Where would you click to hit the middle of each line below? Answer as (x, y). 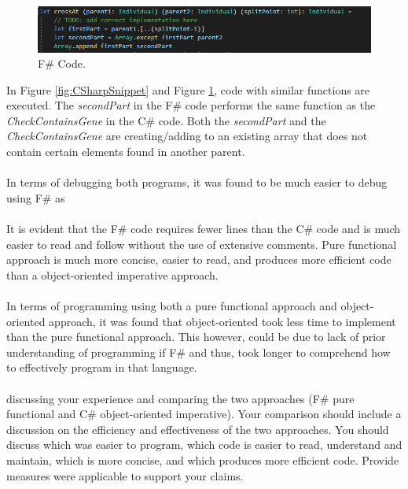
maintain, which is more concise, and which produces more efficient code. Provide (203, 459)
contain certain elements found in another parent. (126, 152)
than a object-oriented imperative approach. (112, 274)
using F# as (36, 197)
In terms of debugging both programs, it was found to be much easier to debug (197, 182)
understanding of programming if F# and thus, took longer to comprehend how (198, 352)
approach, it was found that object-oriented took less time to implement (222, 321)
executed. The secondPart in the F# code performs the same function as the (191, 105)
